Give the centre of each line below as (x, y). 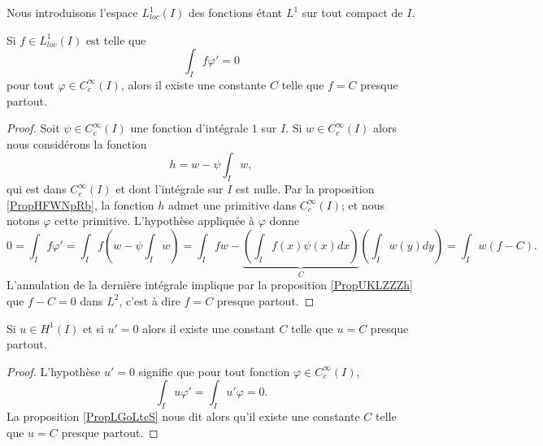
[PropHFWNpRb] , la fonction (80, 204)
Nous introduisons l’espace (72, 12)
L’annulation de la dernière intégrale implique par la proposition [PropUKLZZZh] (210, 285)
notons (23, 221)
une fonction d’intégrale (189, 128)
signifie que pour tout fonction (214, 371)
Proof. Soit (33, 128)
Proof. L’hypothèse (54, 371)
